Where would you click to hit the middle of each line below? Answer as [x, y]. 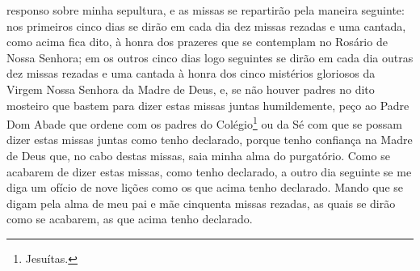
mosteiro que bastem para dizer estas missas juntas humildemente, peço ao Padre [208, 105]
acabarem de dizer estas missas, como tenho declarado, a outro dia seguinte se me [209, 171]
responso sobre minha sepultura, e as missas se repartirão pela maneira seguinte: [206, 10]
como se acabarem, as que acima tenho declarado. [130, 219]
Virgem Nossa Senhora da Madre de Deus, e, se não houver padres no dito [191, 89]
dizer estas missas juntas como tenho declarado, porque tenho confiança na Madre [210, 140]
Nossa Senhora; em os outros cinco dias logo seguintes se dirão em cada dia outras [210, 57]
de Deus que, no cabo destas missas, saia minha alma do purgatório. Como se [198, 155]
